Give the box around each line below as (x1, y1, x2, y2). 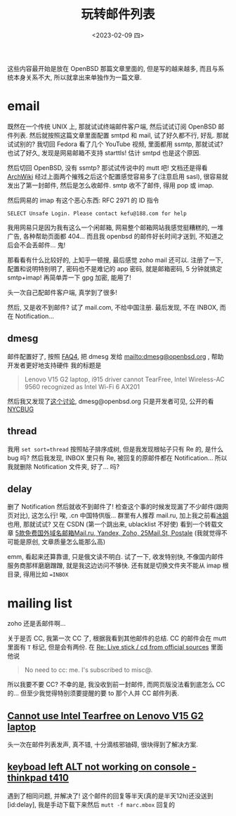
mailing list (7, 595, 72, 611)
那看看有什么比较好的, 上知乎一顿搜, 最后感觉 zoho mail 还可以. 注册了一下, (7, 256, 223, 264)
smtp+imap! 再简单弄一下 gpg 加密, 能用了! (7, 273, 131, 282)
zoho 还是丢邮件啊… (7, 619, 66, 628)
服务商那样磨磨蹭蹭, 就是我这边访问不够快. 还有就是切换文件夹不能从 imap (7, 561, 221, 570)
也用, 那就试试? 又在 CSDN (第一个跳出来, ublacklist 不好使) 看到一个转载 (7, 520, 218, 529)
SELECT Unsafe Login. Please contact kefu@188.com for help (7, 210, 188, 217)
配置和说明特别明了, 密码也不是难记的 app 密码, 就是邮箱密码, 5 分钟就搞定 (7, 264, 223, 272)
